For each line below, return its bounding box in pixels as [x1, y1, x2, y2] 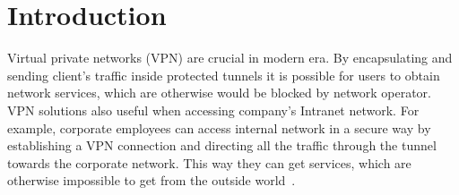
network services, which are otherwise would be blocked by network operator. [7, 83, 431, 102]
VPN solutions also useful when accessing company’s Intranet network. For [7, 100, 420, 119]
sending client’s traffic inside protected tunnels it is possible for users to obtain [7, 65, 440, 84]
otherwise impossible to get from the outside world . [7, 171, 296, 190]
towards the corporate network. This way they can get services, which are [7, 153, 411, 172]
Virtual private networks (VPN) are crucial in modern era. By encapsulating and [7, 48, 453, 67]
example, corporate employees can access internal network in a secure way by [7, 118, 431, 137]
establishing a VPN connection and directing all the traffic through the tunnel [7, 136, 437, 155]
